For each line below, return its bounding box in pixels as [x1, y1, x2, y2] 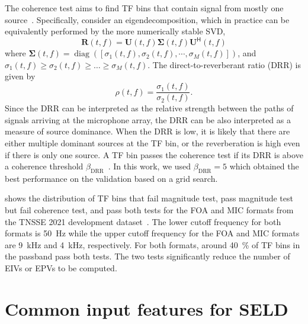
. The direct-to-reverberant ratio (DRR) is [147, 58, 301, 70]
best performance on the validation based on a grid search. [5, 172, 218, 184]
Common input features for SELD [5, 296, 288, 320]
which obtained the [229, 160, 299, 172]
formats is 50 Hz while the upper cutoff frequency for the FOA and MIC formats [5, 227, 300, 239]
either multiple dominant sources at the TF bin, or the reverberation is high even [5, 136, 300, 149]
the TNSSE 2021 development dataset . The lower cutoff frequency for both [5, 215, 281, 227]
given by [5, 70, 36, 82]
